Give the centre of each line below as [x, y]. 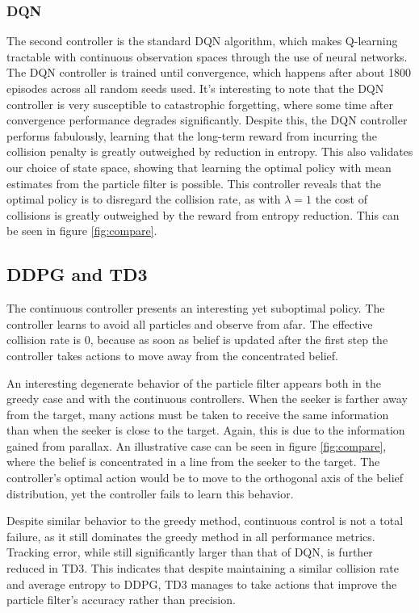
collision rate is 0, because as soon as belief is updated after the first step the [197, 340]
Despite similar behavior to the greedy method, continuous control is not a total [205, 521]
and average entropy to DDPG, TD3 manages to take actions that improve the [202, 584]
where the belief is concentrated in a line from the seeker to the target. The [193, 462]
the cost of [341, 199]
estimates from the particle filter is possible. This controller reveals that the [194, 183]
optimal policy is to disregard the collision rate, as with [144, 199]
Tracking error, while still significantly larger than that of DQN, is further [190, 552]
